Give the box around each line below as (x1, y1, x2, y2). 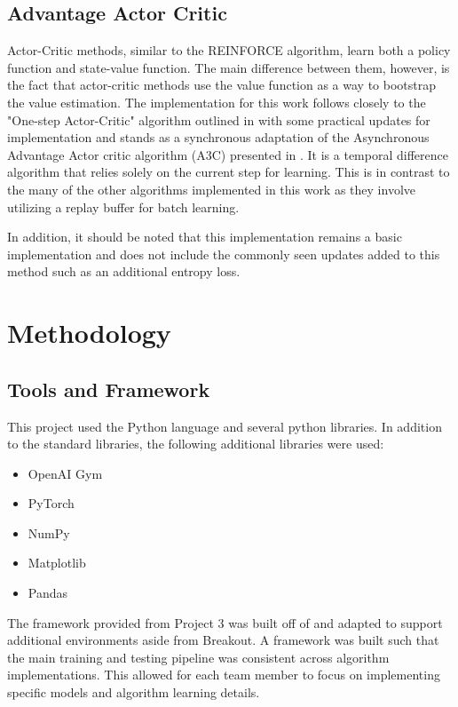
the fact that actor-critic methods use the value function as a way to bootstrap (7, 75, 437, 94)
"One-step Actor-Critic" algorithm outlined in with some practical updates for (7, 110, 430, 129)
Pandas (28, 584, 68, 602)
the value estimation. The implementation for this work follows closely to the (7, 92, 426, 111)
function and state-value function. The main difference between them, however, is (7, 58, 450, 76)
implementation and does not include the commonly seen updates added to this (7, 244, 440, 263)
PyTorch (28, 494, 75, 512)
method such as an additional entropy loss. (7, 262, 241, 281)
